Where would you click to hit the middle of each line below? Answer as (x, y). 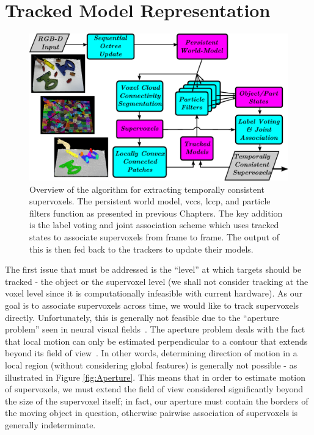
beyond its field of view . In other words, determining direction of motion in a (151, 353)
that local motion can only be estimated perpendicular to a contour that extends (156, 341)
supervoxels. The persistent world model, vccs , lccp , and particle (150, 201)
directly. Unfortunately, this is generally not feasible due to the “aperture (142, 317)
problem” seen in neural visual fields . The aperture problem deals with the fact (155, 329)
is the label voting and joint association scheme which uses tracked (154, 225)
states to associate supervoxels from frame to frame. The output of (154, 237)
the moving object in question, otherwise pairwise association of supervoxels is (152, 413)
